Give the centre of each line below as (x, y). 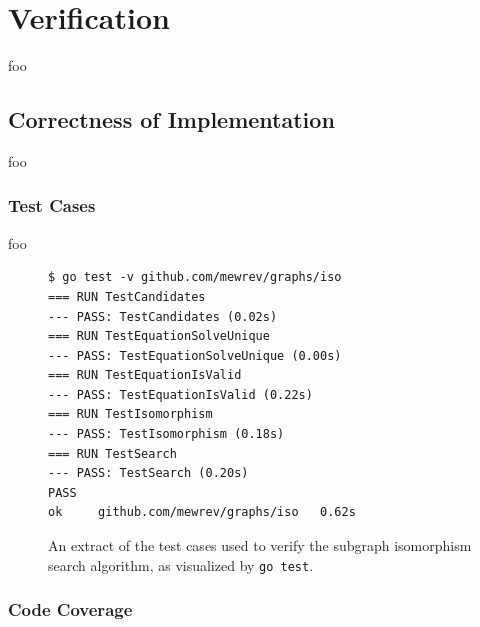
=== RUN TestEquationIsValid (145, 375)
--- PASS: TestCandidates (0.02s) (163, 316)
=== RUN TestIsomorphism (130, 414)
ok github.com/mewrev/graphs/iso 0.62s (202, 512)
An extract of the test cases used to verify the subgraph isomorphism (260, 545)
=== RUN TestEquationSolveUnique (159, 336)
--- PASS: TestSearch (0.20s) (148, 473)
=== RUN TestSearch (112, 453)
